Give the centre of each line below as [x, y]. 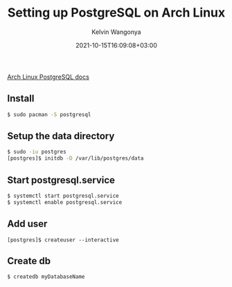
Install [21, 99]
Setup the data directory [61, 136]
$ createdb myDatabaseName [46, 277]
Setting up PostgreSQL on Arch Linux [116, 13]
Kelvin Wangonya [116, 32]
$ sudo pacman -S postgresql [49, 114]
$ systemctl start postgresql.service [63, 196]
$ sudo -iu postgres [37, 152]
